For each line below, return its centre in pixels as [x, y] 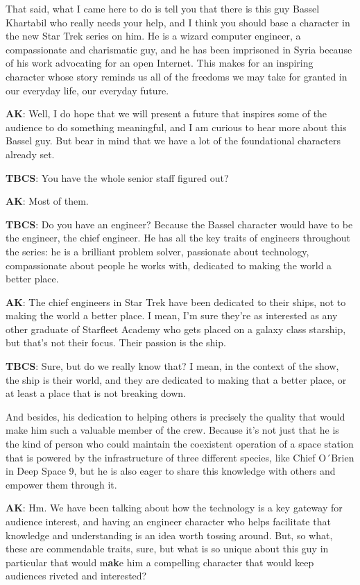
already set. [30, 154]
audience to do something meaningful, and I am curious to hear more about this [176, 127]
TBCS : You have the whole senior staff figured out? [117, 177]
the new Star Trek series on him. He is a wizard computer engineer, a [153, 36]
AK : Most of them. [47, 201]
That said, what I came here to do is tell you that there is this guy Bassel [163, 8]
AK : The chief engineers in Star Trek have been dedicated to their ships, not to [176, 302]
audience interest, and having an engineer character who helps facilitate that [168, 521]
